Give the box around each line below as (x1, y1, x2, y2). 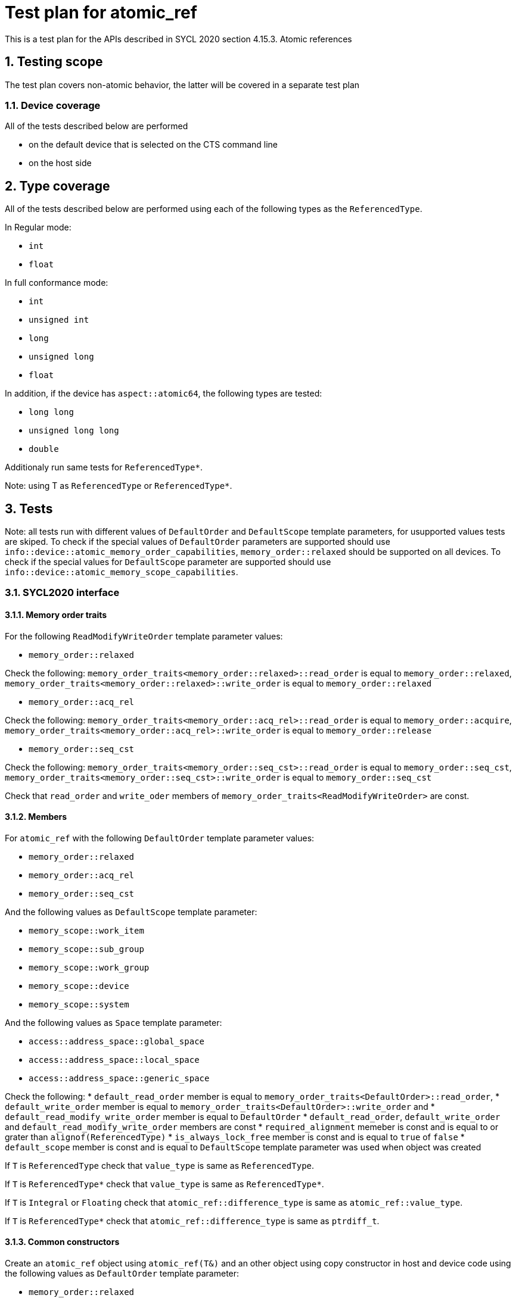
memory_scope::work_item (29, 925, 144, 935)
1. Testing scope (5, 54, 103, 70)
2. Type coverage (5, 178, 110, 194)
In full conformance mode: (5, 277, 108, 288)
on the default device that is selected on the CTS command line (29, 139, 278, 150)
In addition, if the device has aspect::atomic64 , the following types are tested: (5, 388, 322, 399)
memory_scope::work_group (29, 962, 150, 972)
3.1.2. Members (5, 812, 67, 822)
